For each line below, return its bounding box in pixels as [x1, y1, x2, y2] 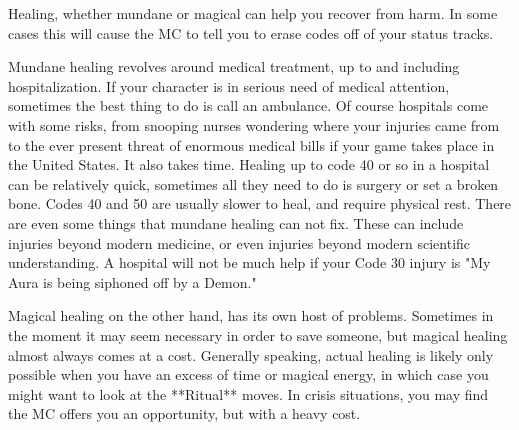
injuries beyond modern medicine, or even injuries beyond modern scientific [8, 232, 471, 253]
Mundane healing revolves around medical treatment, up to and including [8, 56, 460, 77]
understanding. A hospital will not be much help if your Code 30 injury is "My [8, 252, 491, 273]
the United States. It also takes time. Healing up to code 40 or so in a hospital [8, 154, 490, 175]
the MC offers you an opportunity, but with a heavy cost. [8, 403, 361, 424]
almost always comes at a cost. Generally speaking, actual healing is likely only [8, 344, 494, 365]
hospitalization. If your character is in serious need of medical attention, [8, 75, 450, 96]
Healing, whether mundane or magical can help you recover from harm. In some [8, 3, 498, 23]
